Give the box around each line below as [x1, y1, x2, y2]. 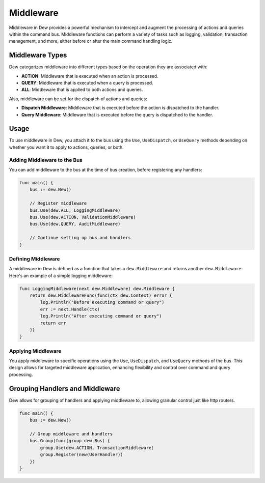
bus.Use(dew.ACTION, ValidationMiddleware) [29, 214, 136, 220]
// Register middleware [29, 200, 87, 206]
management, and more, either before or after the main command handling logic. [9, 38, 173, 44]
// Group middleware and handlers [29, 431, 113, 437]
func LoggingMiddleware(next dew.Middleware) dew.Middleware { [19, 285, 175, 291]
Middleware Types [9, 51, 67, 59]
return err [40, 320, 66, 326]
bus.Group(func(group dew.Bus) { [29, 438, 110, 444]
